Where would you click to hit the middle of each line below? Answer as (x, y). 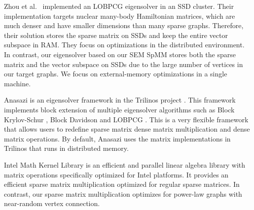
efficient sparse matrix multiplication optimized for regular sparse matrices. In (122, 184)
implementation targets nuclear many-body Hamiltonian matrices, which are (120, 16)
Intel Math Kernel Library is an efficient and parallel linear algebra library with (125, 164)
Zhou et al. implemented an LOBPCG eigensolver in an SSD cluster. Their (119, 6)
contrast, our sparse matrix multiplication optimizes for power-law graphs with (123, 193)
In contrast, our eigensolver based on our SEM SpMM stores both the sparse (120, 54)
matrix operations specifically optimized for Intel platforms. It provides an (116, 174)
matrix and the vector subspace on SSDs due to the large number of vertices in (124, 64)
